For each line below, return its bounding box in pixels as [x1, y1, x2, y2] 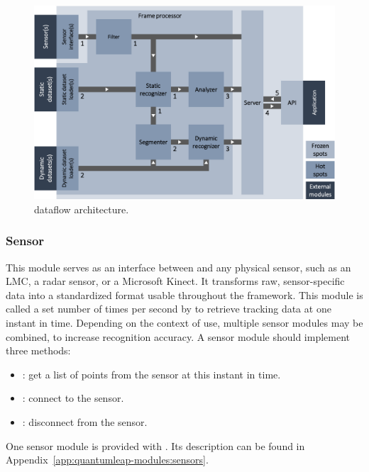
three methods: [6, 343, 71, 358]
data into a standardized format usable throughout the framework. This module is [6, 287, 363, 302]
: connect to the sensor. [22, 390, 124, 405]
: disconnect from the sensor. [22, 415, 148, 429]
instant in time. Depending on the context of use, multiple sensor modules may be [6, 315, 363, 330]
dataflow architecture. [34, 201, 129, 216]
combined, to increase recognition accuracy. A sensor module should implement [6, 329, 350, 344]
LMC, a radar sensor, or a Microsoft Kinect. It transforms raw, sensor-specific [6, 274, 345, 288]
